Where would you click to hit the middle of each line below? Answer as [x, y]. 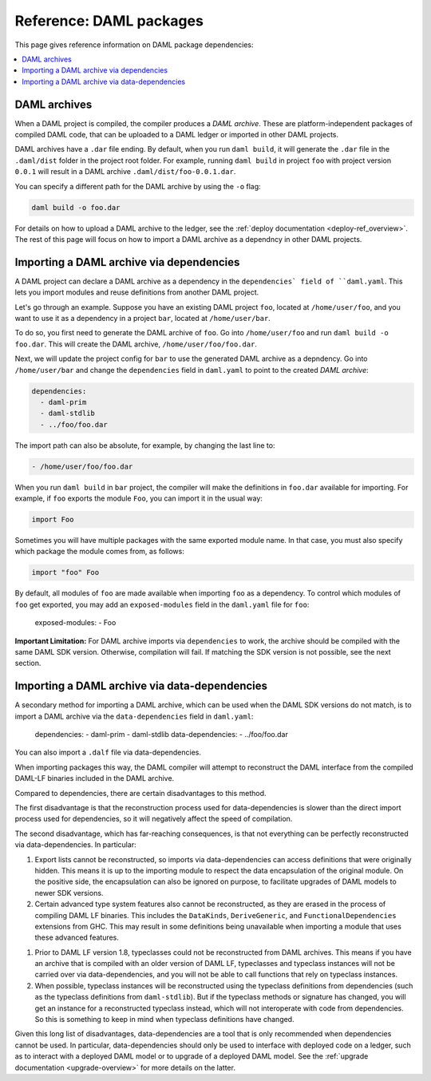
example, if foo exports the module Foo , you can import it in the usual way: [139, 498]
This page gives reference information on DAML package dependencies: [134, 45]
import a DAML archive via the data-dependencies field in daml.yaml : [134, 716]
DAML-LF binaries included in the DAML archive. [95, 778]
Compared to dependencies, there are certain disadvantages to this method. [140, 793]
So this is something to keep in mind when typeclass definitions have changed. [164, 1020]
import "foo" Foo [65, 572]
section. [28, 663]
